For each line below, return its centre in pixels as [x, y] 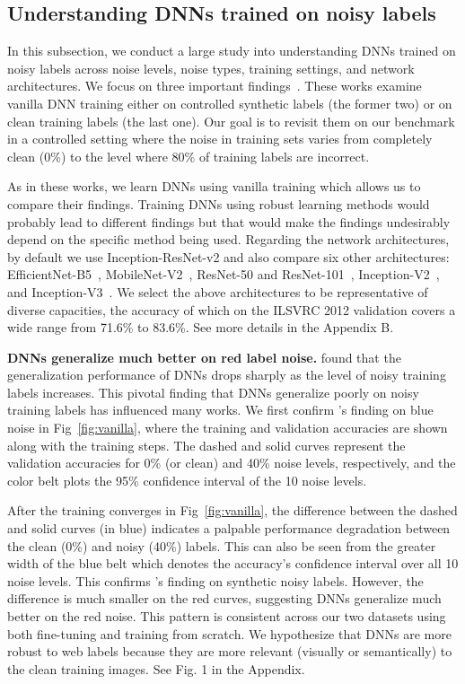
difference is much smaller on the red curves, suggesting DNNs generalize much [224, 598]
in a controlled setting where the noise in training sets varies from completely [220, 139]
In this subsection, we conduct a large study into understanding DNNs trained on [232, 51]
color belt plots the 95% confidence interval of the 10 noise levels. [187, 480]
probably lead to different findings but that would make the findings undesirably [229, 221]
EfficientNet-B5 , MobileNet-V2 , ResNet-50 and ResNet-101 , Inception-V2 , [224, 274]
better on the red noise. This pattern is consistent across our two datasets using [227, 616]
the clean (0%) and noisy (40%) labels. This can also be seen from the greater [222, 545]
